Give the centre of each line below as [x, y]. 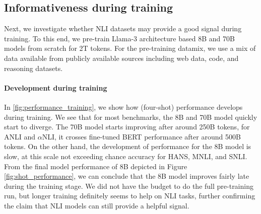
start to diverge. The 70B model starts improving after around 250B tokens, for [127, 127]
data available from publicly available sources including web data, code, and [121, 58]
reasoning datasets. [34, 68]
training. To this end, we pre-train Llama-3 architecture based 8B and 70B [119, 38]
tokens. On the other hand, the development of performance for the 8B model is [128, 146]
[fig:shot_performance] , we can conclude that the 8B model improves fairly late [127, 176]
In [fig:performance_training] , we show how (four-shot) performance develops [123, 106]
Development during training [56, 87]
